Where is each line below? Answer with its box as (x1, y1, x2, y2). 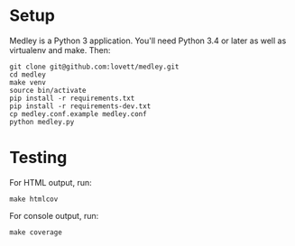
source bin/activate (9, 86, 88, 95)
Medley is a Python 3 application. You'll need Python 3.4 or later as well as (9, 35, 287, 46)
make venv (9, 77, 47, 87)
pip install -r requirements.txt (9, 94, 135, 103)
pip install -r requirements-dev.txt (9, 101, 152, 111)
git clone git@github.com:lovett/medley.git (9, 62, 180, 71)
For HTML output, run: (9, 177, 92, 187)
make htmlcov (9, 195, 59, 204)
